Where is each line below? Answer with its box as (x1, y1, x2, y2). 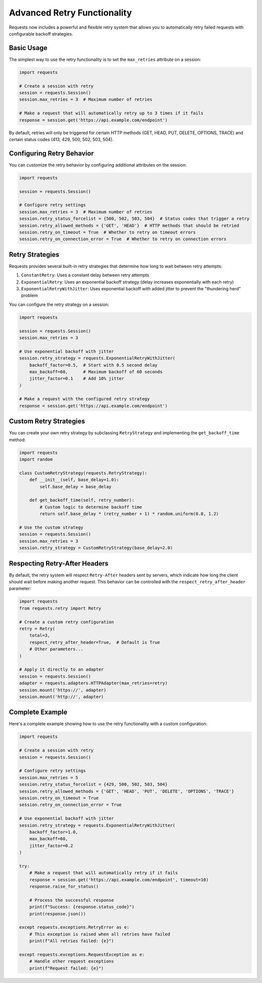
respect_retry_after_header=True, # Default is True (29, 640, 160, 645)
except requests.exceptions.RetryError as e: (19, 925, 130, 930)
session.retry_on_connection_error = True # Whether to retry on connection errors (19, 236, 227, 242)
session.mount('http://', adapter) (19, 694, 104, 699)
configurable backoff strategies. (9, 31, 73, 36)
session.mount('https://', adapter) (19, 687, 107, 693)
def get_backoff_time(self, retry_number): (29, 498, 134, 503)
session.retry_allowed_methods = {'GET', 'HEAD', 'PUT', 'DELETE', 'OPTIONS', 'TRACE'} (19, 788, 234, 794)
